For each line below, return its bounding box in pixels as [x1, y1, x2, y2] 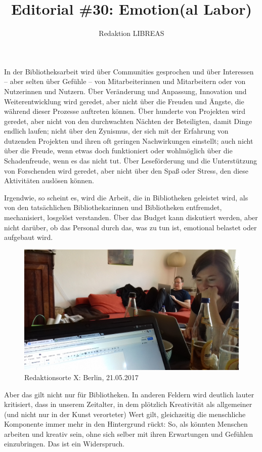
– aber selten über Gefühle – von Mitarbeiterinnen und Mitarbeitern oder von [4, 76, 246, 87]
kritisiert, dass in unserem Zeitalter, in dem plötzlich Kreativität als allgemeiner [4, 399, 252, 409]
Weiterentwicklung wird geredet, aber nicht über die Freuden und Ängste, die [4, 96, 244, 106]
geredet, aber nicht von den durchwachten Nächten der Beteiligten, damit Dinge [4, 115, 252, 126]
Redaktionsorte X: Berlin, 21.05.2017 [24, 372, 139, 382]
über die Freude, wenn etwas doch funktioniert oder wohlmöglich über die [4, 145, 233, 156]
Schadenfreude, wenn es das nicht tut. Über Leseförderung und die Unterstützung [4, 155, 257, 166]
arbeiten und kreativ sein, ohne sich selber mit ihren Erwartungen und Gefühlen [4, 428, 253, 439]
